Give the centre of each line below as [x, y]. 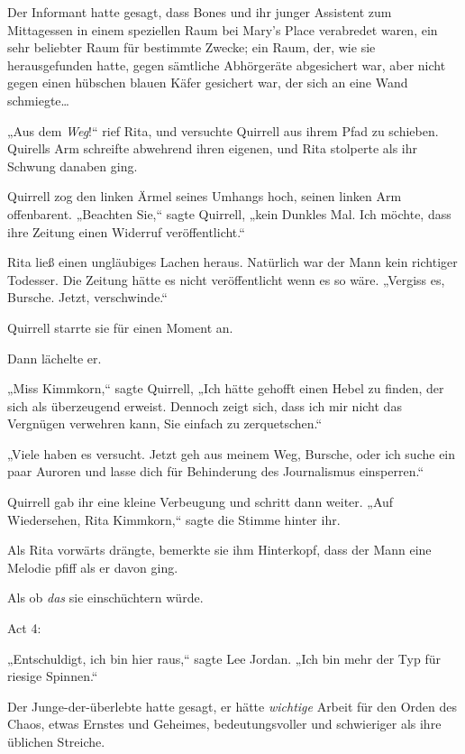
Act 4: [24, 628]
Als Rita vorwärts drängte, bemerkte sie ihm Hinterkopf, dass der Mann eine [219, 550]
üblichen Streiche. [56, 741]
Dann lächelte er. [55, 358]
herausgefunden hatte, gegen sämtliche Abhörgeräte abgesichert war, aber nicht [227, 64]
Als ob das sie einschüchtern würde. [105, 598]
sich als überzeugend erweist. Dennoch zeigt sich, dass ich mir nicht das [205, 405]
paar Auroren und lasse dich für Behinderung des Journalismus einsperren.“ [216, 471]
